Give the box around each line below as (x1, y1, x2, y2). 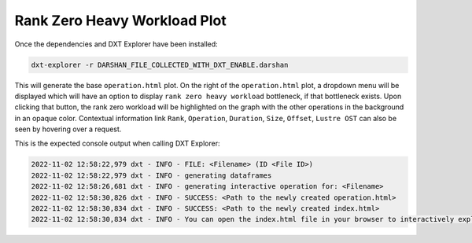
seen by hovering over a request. (14, 124, 122, 134)
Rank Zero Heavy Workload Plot (14, 12, 227, 29)
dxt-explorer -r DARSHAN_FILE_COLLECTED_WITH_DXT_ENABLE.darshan (31, 60, 289, 69)
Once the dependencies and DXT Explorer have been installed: (14, 39, 218, 49)
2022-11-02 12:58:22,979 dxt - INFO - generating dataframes (31, 171, 272, 180)
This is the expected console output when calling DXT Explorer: (14, 138, 220, 149)
